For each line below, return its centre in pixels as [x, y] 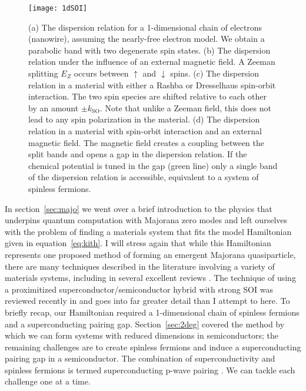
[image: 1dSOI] [58, 8]
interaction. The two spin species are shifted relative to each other [147, 96]
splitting [43, 73]
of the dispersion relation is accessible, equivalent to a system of [144, 177]
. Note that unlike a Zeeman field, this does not [185, 107]
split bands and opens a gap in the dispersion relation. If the [138, 154]
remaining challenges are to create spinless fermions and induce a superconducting [153, 347]
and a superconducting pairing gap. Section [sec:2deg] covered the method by [145, 324]
